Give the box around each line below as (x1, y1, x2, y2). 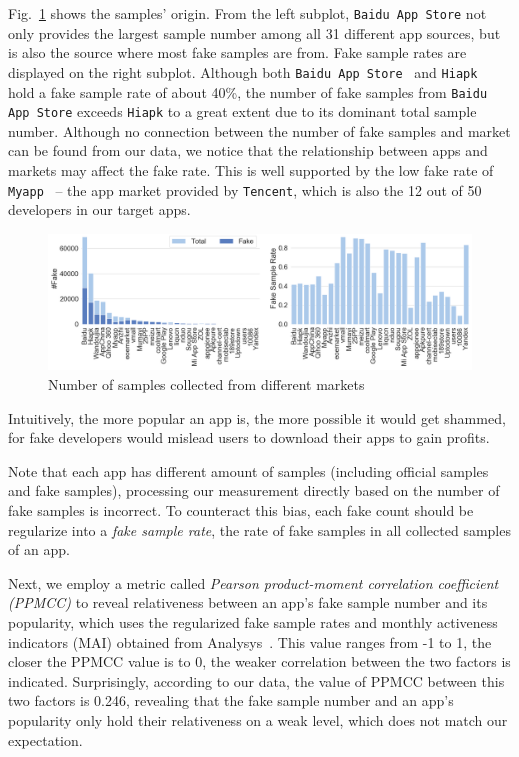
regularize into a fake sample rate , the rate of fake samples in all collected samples (8, 519, 511, 540)
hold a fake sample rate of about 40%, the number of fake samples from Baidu (8, 81, 488, 102)
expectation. (8, 729, 83, 750)
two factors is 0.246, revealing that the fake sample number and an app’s (8, 690, 454, 711)
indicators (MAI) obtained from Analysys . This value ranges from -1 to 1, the (8, 631, 492, 652)
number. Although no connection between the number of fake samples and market (8, 120, 511, 141)
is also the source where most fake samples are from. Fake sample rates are (8, 42, 467, 63)
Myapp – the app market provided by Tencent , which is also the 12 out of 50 (8, 179, 482, 200)
